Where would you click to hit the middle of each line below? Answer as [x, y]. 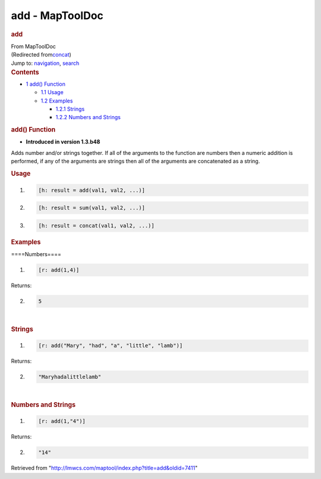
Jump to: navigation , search [45, 63]
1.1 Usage [52, 92]
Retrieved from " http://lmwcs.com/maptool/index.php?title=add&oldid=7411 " [104, 468]
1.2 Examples [57, 101]
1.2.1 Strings [70, 109]
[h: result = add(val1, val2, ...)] [92, 190]
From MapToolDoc [34, 46]
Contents [25, 72]
